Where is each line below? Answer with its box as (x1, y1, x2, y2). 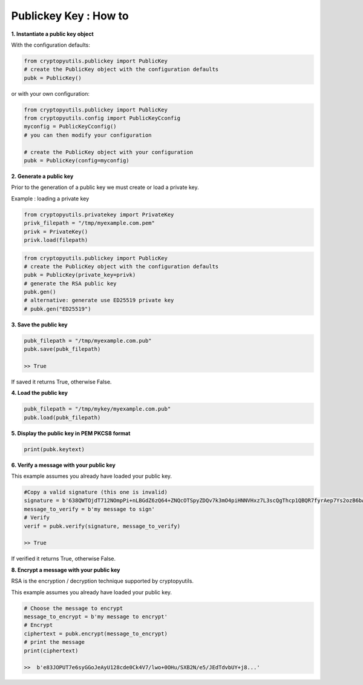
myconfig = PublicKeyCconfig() (24, 123, 117, 130)
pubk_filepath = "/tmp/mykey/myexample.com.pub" (24, 406, 171, 412)
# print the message (24, 639, 85, 646)
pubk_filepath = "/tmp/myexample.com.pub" (24, 337, 152, 344)
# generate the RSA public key (24, 280, 117, 287)
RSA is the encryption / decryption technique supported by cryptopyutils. (11, 577, 194, 584)
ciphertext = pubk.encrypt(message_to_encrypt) (24, 630, 168, 637)
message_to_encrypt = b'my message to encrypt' (24, 613, 168, 620)
